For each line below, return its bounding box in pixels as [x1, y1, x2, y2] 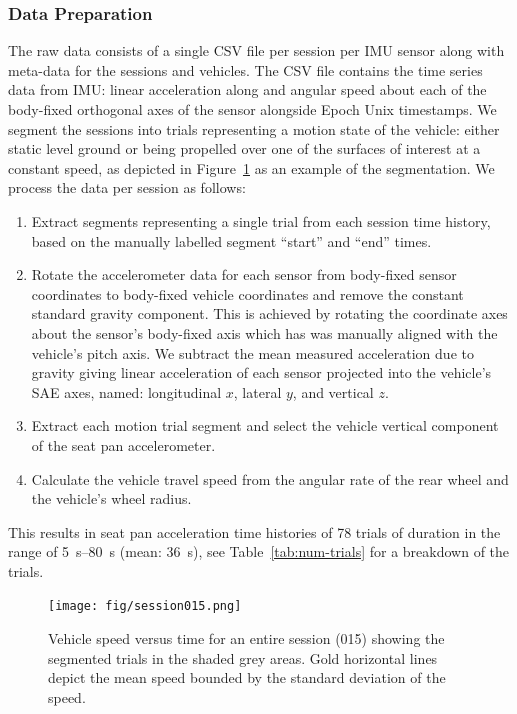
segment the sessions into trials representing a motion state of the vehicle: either [8, 118, 500, 139]
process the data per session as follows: [8, 177, 246, 198]
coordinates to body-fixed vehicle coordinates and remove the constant [31, 283, 464, 304]
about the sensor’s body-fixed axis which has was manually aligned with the [31, 322, 498, 343]
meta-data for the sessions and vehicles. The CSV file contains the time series [8, 59, 483, 80]
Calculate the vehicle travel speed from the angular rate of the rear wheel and [31, 468, 509, 489]
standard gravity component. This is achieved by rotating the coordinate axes [31, 303, 508, 324]
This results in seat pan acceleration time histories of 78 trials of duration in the [8, 521, 501, 542]
